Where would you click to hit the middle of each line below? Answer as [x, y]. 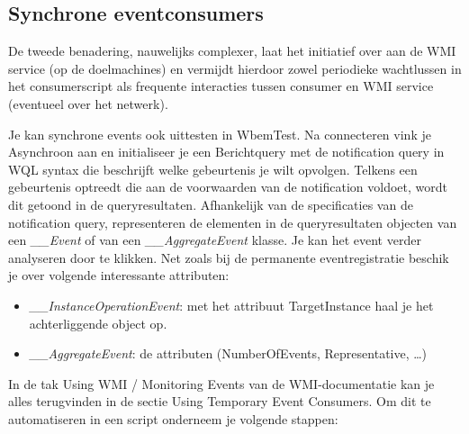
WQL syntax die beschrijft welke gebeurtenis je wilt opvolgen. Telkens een [213, 169]
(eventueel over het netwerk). [88, 103]
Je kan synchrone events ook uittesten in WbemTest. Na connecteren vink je [220, 134]
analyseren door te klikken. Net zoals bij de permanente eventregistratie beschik [229, 257]
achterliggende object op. [98, 323]
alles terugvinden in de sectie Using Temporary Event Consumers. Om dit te [220, 401]
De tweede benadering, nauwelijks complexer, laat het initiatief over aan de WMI [232, 51]
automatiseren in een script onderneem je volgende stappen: [173, 418]
